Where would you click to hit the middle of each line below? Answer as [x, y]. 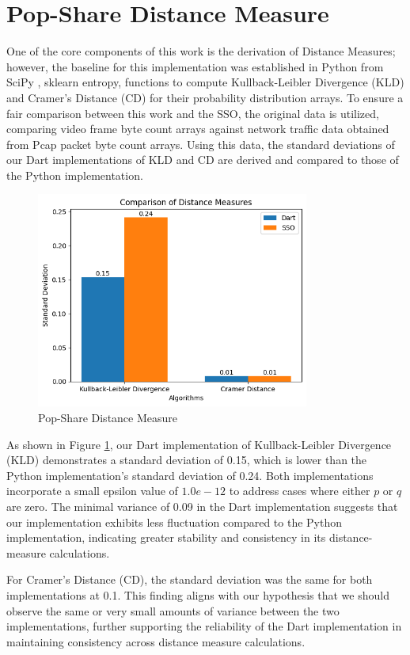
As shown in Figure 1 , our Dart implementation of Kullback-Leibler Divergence [199, 444]
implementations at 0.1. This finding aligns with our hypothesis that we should [198, 594]
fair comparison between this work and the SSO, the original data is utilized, [193, 113]
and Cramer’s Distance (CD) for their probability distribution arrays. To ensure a [205, 97]
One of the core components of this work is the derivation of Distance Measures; [201, 51]
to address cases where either [300, 491]
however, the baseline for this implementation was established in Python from [195, 66]
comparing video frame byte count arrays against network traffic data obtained [198, 129]
